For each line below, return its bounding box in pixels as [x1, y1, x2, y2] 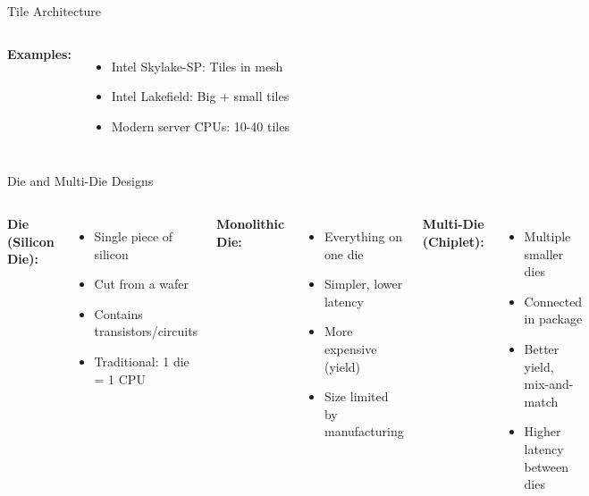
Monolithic [216, 214, 285, 232]
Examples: [7, 44, 72, 63]
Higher [524, 422, 561, 441]
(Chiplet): [422, 231, 484, 250]
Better [524, 339, 560, 357]
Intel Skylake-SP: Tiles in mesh [111, 56, 283, 75]
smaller [524, 244, 564, 263]
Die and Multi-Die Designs [7, 172, 154, 190]
